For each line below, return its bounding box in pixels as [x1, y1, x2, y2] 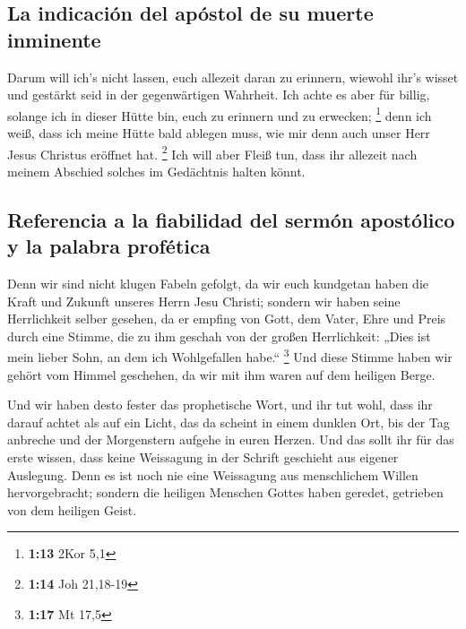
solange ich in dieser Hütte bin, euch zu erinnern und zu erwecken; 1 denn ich [7, 103, 432, 125]
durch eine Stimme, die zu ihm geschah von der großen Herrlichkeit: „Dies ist [7, 326, 431, 345]
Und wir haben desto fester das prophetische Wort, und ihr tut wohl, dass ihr [7, 395, 433, 414]
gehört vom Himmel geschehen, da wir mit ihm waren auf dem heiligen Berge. [7, 365, 436, 383]
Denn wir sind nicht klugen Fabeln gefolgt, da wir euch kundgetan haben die [7, 274, 428, 293]
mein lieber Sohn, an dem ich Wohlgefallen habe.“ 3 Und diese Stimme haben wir [7, 345, 453, 366]
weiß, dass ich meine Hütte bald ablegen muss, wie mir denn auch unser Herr [7, 124, 430, 142]
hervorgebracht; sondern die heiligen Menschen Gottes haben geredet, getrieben [7, 483, 444, 502]
